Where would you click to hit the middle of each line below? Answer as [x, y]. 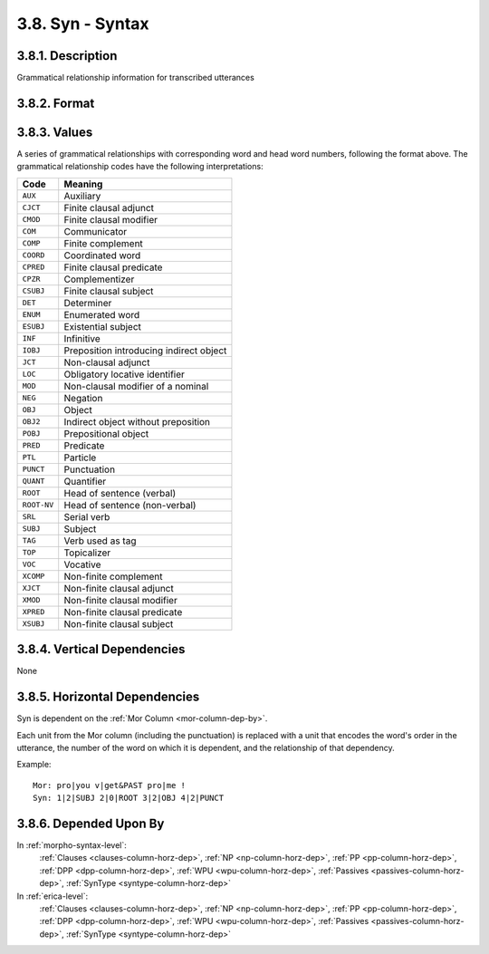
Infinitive [82, 338]
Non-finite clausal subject [119, 623]
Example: [34, 765]
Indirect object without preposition [137, 421]
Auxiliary [82, 196]
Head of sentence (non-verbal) [130, 505]
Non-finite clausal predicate [123, 612]
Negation [83, 398]
